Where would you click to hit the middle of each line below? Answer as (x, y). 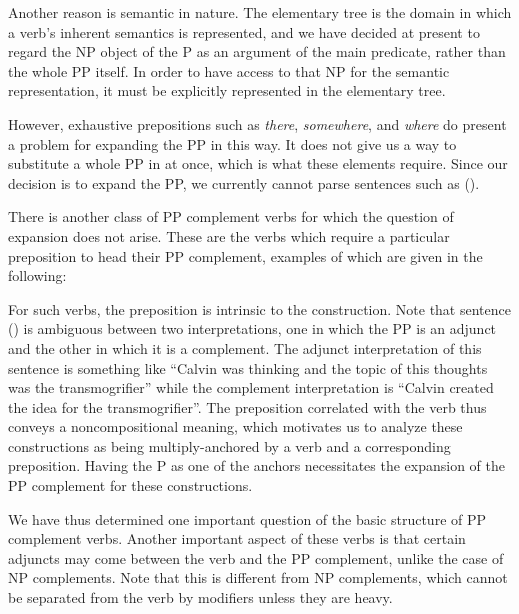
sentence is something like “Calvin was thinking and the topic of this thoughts (248, 367)
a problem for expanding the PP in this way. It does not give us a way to (232, 143)
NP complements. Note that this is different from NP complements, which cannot (258, 577)
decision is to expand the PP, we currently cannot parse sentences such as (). (244, 182)
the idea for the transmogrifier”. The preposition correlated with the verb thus (247, 406)
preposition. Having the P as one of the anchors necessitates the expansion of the (257, 465)
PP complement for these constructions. (130, 485)
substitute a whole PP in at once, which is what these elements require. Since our (258, 163)
